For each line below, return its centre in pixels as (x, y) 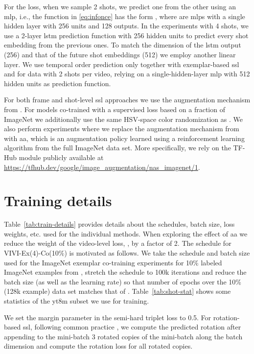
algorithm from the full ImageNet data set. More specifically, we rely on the (117, 148)
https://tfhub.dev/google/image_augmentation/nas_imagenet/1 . (102, 167)
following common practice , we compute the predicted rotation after (138, 327)
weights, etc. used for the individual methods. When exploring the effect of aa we (126, 233)
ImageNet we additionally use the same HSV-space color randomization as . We (123, 119)
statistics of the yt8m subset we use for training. (77, 300)
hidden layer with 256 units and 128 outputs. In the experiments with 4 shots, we (126, 26)
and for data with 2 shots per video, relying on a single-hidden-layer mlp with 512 (127, 74)
